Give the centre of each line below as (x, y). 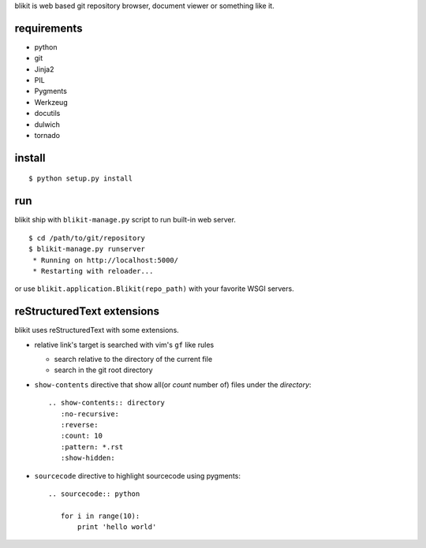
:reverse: (79, 425)
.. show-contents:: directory (107, 403)
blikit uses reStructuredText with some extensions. (97, 330)
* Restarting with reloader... (93, 271)
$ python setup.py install (81, 179)
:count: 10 (81, 436)
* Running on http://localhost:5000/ (106, 260)
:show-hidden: (88, 458)
